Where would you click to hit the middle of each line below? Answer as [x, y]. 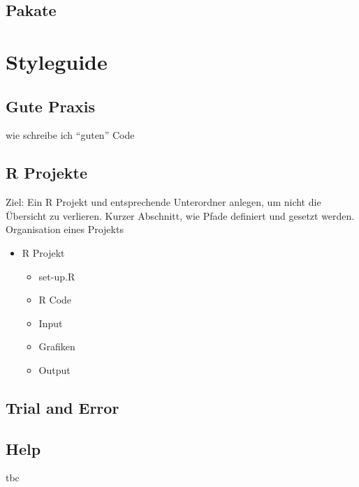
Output [54, 369]
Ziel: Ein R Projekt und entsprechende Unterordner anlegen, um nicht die [163, 202]
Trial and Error [63, 407]
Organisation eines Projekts [65, 229]
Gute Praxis [51, 106]
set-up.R [57, 276]
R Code [55, 300]
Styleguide [57, 61]
